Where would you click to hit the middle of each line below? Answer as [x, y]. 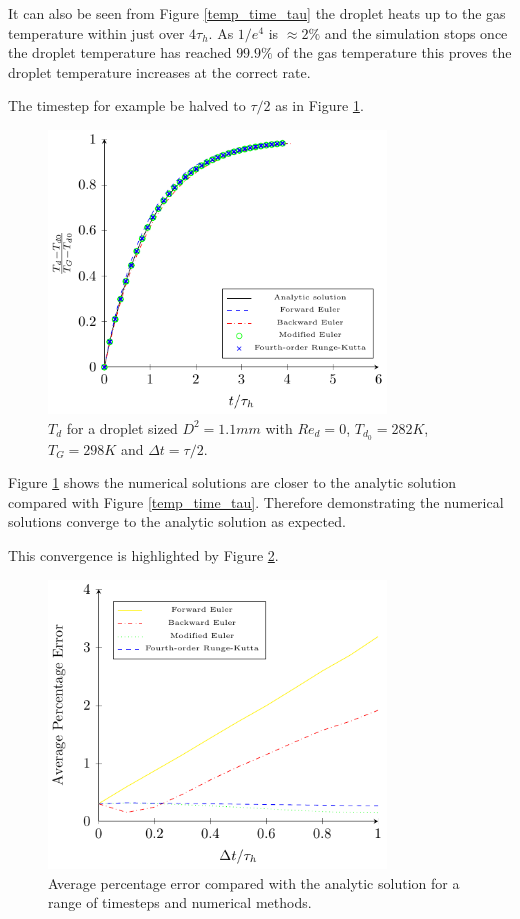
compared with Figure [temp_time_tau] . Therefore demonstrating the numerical [256, 501]
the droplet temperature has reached [120, 52]
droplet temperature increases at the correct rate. [159, 71]
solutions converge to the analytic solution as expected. [177, 521]
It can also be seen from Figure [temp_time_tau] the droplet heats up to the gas [257, 13]
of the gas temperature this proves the [394, 52]
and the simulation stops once [416, 32]
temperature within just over [96, 32]
